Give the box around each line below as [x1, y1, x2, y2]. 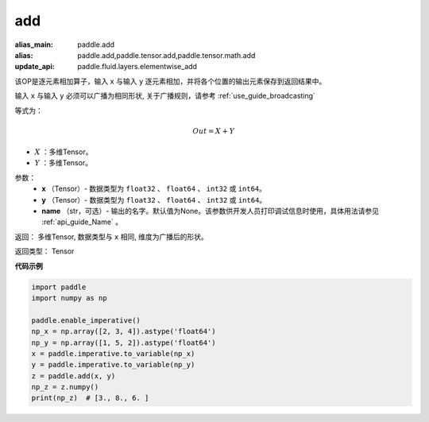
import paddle [31, 282, 87, 292]
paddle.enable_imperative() [31, 316, 141, 325]
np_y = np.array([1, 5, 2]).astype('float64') [31, 338, 216, 347]
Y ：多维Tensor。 [34, 158, 93, 168]
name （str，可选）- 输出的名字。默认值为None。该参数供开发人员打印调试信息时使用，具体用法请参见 [41, 207, 379, 216]
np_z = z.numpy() [31, 382, 99, 392]
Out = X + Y [191, 126, 234, 135]
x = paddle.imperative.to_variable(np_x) [31, 349, 195, 358]
